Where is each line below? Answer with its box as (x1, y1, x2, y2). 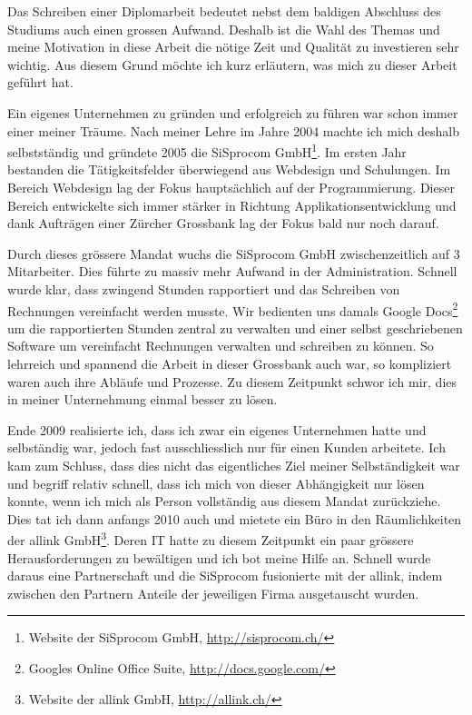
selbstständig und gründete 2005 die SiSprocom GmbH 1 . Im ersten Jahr (7, 140, 407, 161)
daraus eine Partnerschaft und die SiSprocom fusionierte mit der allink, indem (7, 566, 443, 585)
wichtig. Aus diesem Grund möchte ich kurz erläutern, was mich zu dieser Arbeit (7, 55, 457, 74)
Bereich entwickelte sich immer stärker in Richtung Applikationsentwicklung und (7, 195, 457, 214)
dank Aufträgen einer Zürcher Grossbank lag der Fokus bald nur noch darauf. (7, 214, 439, 233)
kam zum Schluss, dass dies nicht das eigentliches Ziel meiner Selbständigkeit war (7, 455, 460, 474)
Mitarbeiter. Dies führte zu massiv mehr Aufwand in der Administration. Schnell (7, 262, 457, 281)
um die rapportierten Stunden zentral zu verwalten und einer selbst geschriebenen (7, 318, 463, 337)
